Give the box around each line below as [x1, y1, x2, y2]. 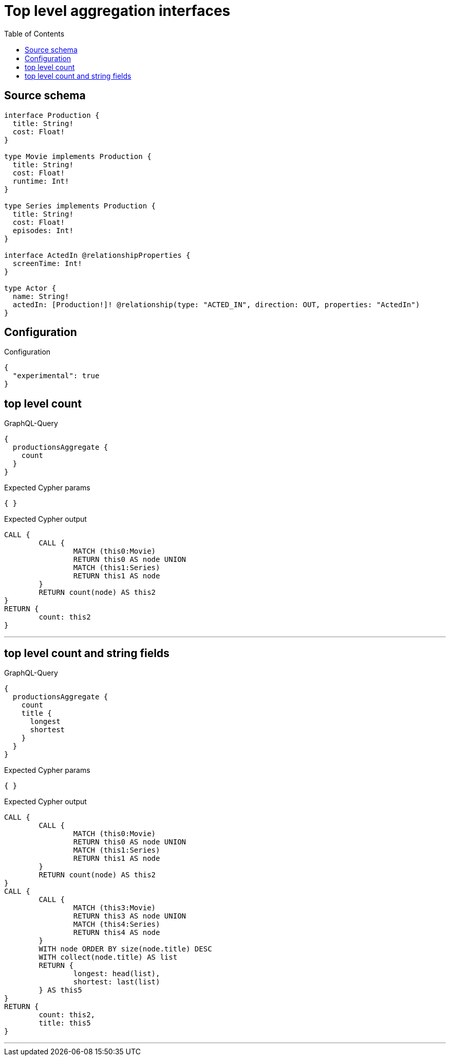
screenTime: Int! [12, 259, 82, 268]
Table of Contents [4, 29, 65, 38]
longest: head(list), [73, 969, 160, 978]
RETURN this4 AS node [73, 928, 160, 937]
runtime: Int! [12, 176, 69, 185]
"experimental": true [12, 372, 100, 380]
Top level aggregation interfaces [4, 2, 231, 20]
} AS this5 [39, 986, 82, 995]
